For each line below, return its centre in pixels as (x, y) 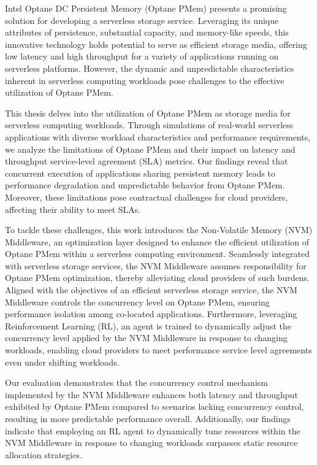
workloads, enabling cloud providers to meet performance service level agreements (158, 350)
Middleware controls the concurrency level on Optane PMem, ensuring (137, 302)
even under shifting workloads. (62, 362)
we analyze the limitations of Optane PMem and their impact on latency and (150, 149)
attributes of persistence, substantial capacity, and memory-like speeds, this (147, 32)
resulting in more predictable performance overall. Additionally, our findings (148, 418)
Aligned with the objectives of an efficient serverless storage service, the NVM (151, 290)
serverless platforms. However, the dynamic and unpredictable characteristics (150, 68)
